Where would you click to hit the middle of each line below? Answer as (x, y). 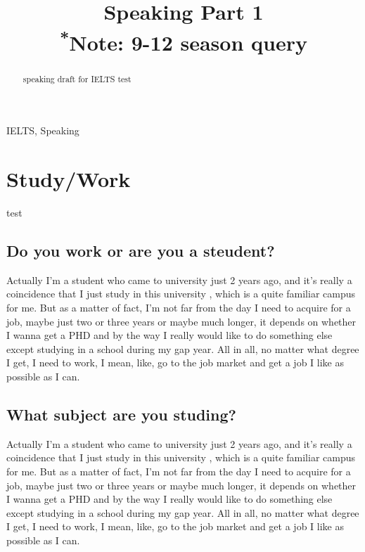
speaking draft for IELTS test (77, 78)
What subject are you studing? (121, 414)
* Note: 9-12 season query (184, 40)
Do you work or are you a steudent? (141, 251)
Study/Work (69, 179)
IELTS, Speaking (43, 130)
